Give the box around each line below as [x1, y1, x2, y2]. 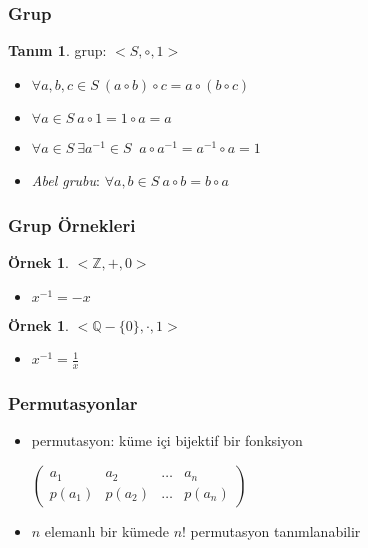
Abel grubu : [31, 170, 100, 191]
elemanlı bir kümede [44, 521, 169, 542]
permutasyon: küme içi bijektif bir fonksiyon [31, 430, 303, 451]
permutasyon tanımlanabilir [190, 521, 361, 542]
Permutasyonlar [8, 391, 138, 416]
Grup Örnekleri [8, 212, 136, 237]
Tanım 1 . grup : [8, 40, 107, 61]
